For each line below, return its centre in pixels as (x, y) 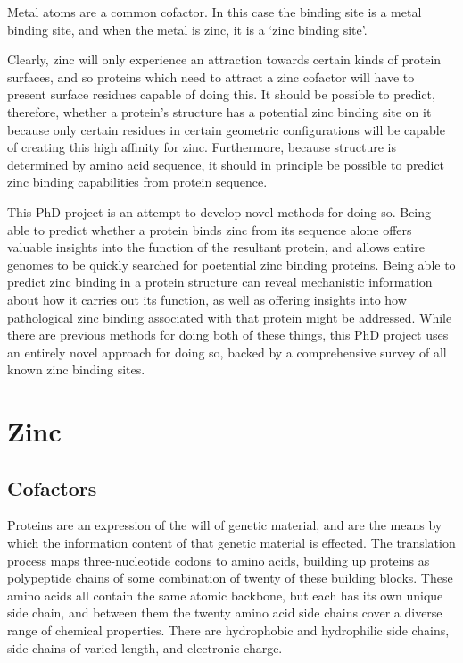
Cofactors (52, 487)
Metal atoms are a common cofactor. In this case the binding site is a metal (215, 12)
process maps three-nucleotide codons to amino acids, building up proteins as (219, 560)
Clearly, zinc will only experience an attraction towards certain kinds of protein (224, 59)
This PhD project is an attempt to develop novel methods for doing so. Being (219, 211)
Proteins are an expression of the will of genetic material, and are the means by (225, 525)
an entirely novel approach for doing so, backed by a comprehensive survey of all (227, 352)
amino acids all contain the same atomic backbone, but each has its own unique (225, 595)
